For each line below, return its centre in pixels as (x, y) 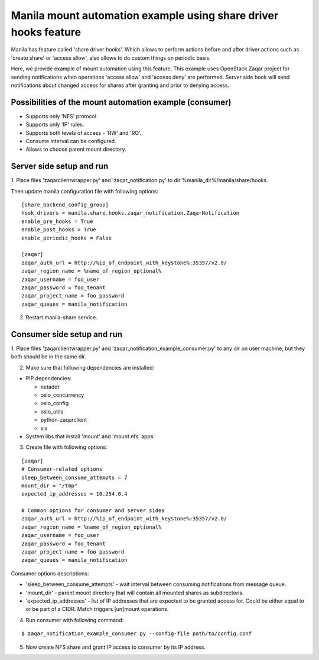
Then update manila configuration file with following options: (85, 191)
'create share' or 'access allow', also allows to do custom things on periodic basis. (111, 58)
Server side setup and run (60, 166)
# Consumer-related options (62, 469)
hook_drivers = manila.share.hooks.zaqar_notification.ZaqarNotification (131, 213)
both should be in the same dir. (49, 357)
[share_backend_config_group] (65, 205)
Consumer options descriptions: (50, 573)
